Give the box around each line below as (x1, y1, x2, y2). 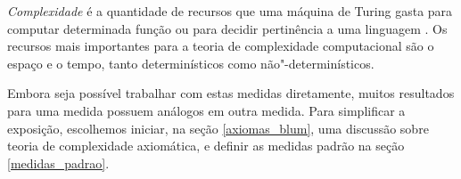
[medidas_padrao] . (7, 153, 110, 172)
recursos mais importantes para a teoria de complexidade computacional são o (7, 37, 434, 55)
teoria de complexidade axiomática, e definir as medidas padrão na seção (7, 136, 405, 155)
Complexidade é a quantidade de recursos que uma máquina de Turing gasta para (7, 2, 453, 20)
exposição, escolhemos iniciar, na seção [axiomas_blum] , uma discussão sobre (7, 118, 429, 137)
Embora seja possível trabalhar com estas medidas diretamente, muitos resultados (7, 84, 455, 102)
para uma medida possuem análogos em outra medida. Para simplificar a (7, 101, 406, 119)
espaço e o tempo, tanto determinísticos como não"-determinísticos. (7, 53, 375, 72)
